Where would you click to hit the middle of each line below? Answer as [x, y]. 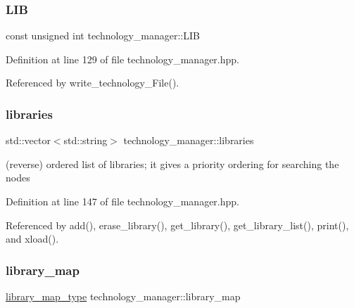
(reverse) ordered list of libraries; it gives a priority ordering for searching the [172, 163]
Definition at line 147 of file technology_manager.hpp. [122, 201]
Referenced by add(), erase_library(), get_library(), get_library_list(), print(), [177, 225]
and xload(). [32, 239]
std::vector [28, 140]
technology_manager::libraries [189, 140]
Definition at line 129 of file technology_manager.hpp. [122, 59]
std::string [86, 140]
